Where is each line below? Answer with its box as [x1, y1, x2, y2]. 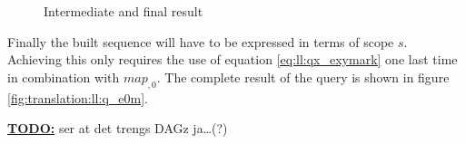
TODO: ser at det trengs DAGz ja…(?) [7, 119, 228, 138]
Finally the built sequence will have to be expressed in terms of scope [7, 32, 394, 51]
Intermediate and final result [44, 2, 203, 20]
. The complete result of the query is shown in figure [156, 67, 450, 86]
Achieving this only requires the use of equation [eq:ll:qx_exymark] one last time [7, 50, 458, 69]
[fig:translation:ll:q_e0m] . [7, 88, 148, 107]
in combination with [7, 67, 120, 86]
